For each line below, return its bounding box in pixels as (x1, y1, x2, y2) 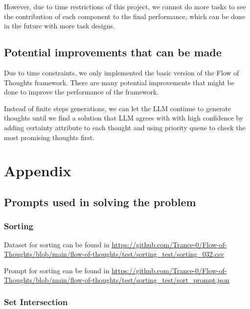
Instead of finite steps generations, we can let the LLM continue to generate (4, 103, 231, 113)
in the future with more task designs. (4, 21, 115, 31)
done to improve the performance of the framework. (4, 87, 159, 97)
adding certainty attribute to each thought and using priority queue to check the (4, 122, 246, 132)
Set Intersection (4, 295, 68, 308)
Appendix (4, 161, 71, 181)
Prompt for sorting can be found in (4, 265, 110, 275)
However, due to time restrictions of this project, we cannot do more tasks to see (4, 1, 246, 11)
